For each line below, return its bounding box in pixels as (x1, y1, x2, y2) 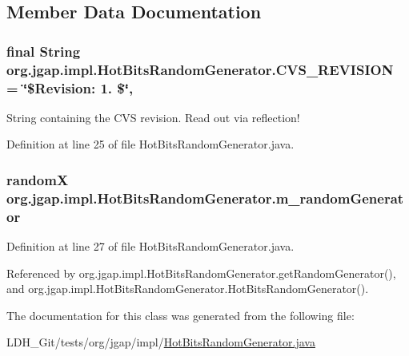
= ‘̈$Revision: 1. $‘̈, (6, 77, 134, 97)
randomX (6, 169, 69, 189)
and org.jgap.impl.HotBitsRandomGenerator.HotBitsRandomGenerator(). (6, 280, 369, 297)
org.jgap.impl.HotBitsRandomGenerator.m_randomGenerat (6, 188, 404, 208)
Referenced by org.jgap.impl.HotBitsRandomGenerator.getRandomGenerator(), (6, 264, 396, 281)
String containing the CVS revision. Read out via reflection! (6, 109, 300, 125)
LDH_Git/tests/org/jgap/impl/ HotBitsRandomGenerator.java (6, 334, 315, 350)
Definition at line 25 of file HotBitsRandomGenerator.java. (6, 136, 295, 152)
